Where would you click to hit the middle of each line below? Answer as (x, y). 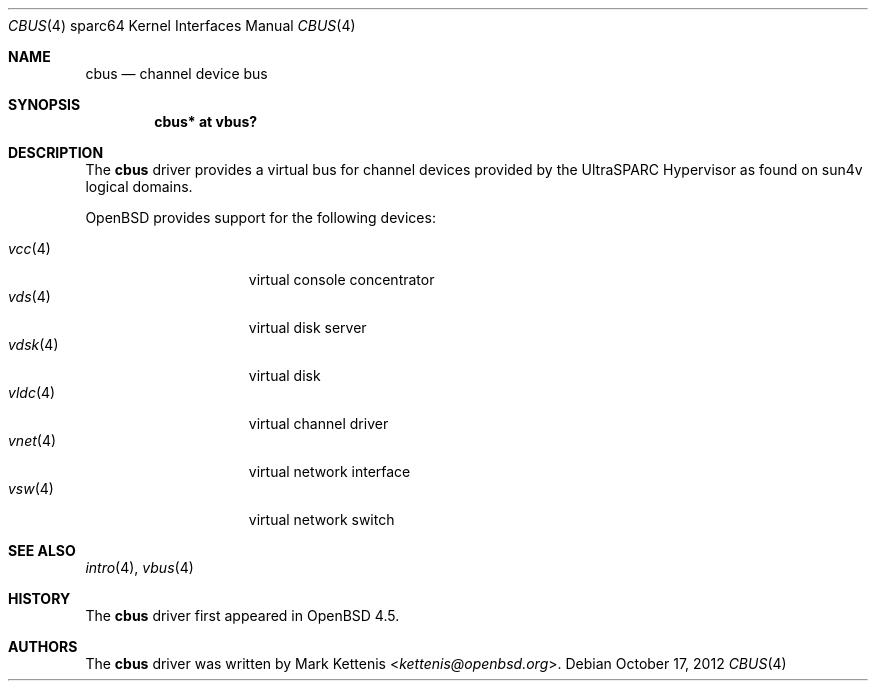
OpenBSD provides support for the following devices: (260, 217)
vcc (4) (29, 248)
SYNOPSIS (44, 104)
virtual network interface (329, 471)
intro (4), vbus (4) (139, 567)
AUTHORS (43, 646)
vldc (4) (32, 392)
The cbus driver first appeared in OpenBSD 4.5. (242, 615)
